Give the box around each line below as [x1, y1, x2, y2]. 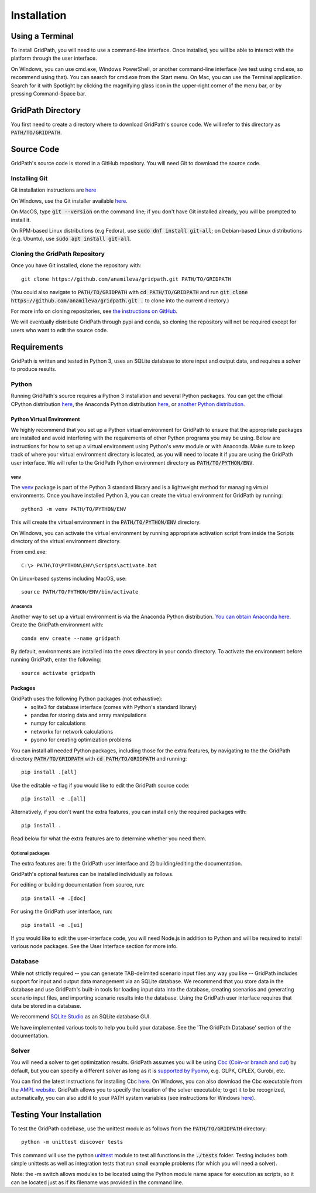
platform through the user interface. [11, 54, 98, 62]
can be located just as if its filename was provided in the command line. [11, 1178, 184, 1186]
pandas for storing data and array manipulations [30, 711, 147, 718]
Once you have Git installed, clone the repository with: [11, 262, 142, 269]
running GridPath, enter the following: [11, 656, 102, 663]
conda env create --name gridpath [21, 635, 120, 642]
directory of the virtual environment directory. [11, 537, 121, 544]
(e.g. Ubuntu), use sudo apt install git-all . [11, 235, 132, 243]
